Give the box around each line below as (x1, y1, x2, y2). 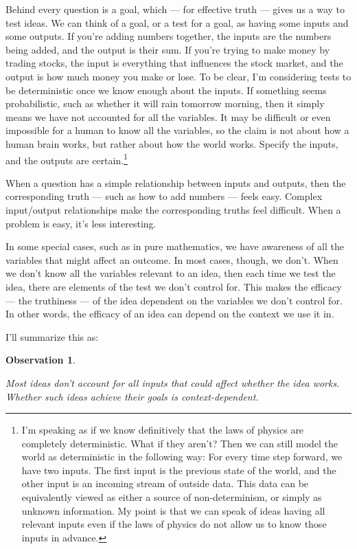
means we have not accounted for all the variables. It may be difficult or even (5, 109, 331, 124)
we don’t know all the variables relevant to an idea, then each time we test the (5, 266, 336, 280)
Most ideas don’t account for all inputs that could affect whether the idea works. (5, 375, 340, 390)
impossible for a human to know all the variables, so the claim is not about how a (5, 123, 349, 137)
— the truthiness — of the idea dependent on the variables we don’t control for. (5, 293, 343, 307)
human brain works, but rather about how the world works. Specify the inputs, (5, 136, 338, 150)
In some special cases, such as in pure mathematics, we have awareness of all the (5, 239, 344, 254)
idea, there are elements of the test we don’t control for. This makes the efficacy (5, 279, 342, 293)
